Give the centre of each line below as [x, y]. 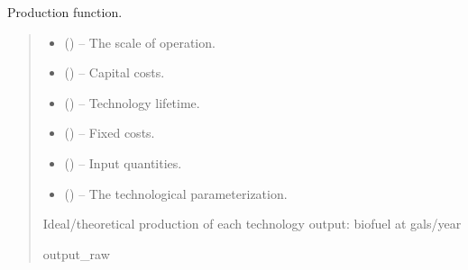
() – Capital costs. [115, 72]
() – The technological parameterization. [176, 193]
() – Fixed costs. [110, 133]
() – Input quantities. [123, 162]
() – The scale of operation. [140, 42]
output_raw [76, 253]
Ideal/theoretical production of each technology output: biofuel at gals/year [252, 224]
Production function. [65, 12]
